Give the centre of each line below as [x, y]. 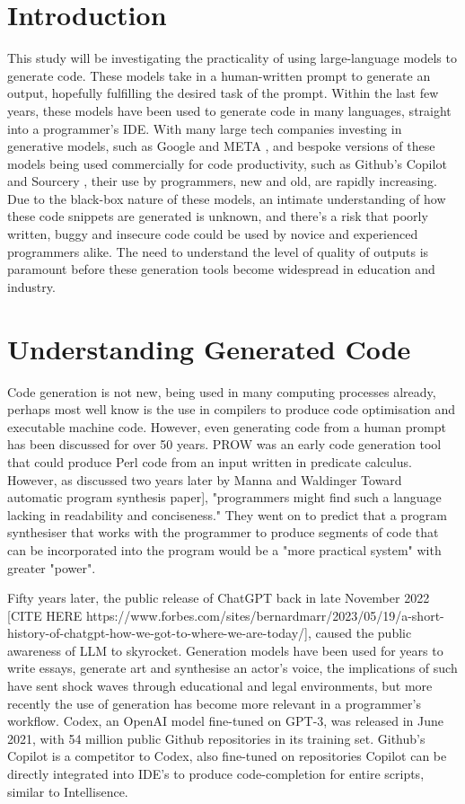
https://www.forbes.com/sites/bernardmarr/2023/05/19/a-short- [265, 615]
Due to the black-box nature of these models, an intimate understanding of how [227, 198]
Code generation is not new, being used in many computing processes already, [222, 391]
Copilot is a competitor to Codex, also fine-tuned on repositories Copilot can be [227, 756]
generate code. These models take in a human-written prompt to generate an [219, 75]
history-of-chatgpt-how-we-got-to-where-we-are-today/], [159, 633]
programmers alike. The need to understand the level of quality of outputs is [218, 251]
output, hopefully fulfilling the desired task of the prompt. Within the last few [223, 93]
